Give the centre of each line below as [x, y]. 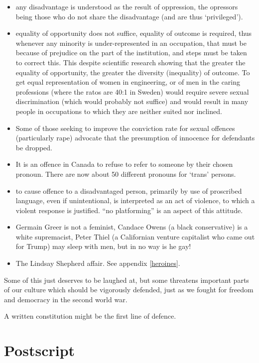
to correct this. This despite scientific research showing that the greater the [130, 62]
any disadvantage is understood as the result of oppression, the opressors [127, 6]
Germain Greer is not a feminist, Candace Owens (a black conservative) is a [132, 227]
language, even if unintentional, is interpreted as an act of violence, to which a [135, 200]
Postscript [40, 350]
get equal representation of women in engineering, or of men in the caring [128, 82]
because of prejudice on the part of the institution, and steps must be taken [131, 53]
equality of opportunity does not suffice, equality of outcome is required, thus [134, 33]
